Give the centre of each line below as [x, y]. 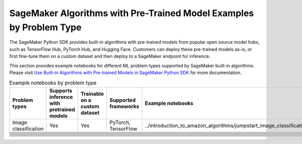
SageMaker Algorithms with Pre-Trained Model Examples [132, 13]
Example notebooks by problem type [53, 83]
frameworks [124, 106]
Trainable [92, 94]
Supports [61, 91]
